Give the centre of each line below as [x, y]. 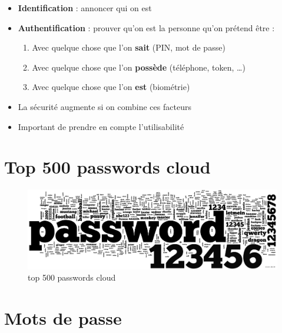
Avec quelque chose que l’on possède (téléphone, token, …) [139, 67]
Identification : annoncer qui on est [85, 8]
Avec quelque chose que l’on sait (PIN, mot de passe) [129, 47]
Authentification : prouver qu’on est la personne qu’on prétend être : [146, 27]
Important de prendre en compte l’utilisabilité [101, 126]
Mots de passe [63, 318]
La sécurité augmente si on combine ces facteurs [104, 106]
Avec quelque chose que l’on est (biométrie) [111, 87]
